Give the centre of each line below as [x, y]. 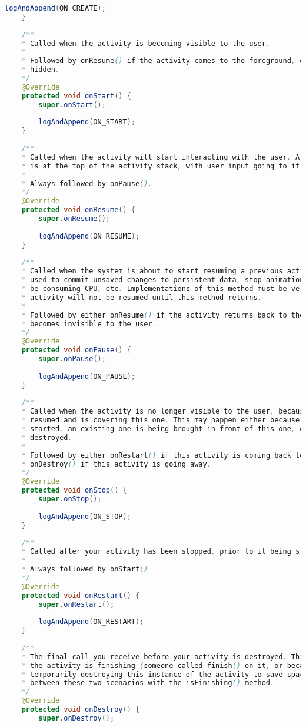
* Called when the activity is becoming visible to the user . [146, 43]
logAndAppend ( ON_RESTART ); [91, 622]
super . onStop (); [70, 499]
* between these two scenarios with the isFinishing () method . [148, 683]
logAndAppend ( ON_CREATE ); [55, 8]
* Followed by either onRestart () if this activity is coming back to [163, 455]
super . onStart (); [72, 105]
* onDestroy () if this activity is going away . [116, 464]
